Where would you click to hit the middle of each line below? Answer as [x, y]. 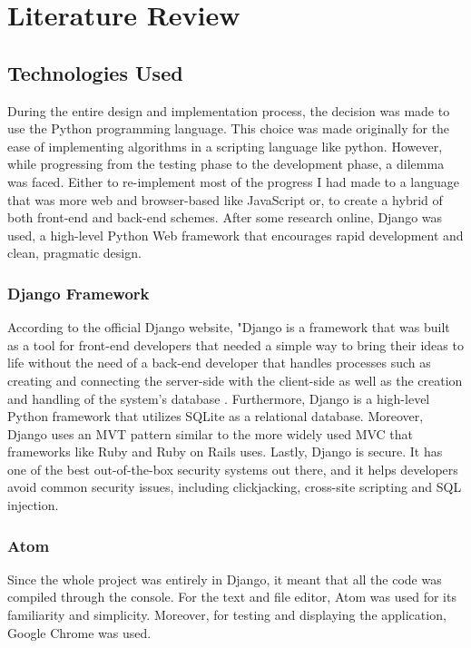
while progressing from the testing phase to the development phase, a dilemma [226, 164]
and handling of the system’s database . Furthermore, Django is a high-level [219, 398]
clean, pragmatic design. [74, 253]
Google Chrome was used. [79, 632]
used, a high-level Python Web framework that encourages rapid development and [235, 235]
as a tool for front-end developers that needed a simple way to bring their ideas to [235, 344]
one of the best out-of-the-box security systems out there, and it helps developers [233, 469]
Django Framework [78, 293]
